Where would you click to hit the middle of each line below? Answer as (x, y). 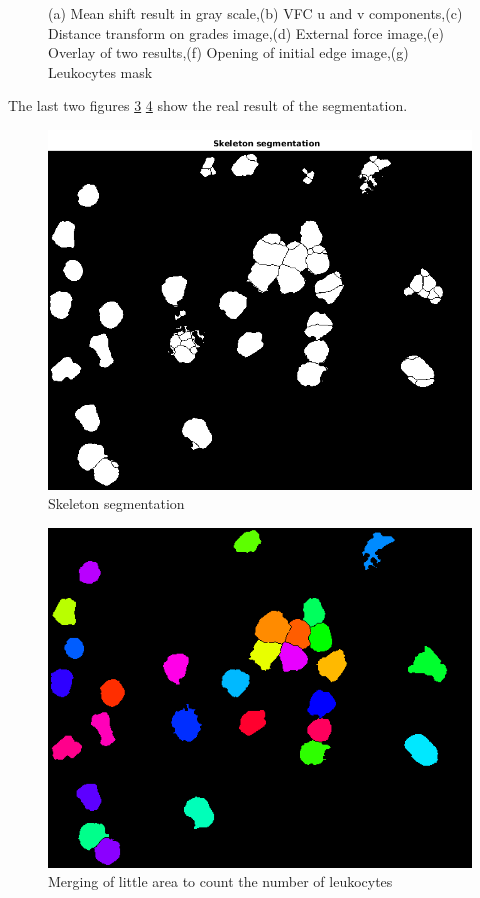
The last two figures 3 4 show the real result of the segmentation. (208, 105)
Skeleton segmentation (116, 503)
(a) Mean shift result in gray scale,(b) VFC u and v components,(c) (255, 13)
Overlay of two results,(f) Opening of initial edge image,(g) (228, 52)
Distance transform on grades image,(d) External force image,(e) (246, 32)
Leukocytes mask (100, 71)
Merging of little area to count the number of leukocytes (220, 881)
